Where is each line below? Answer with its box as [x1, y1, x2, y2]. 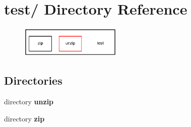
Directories [4, 73, 62, 88]
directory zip [4, 113, 45, 123]
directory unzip [4, 96, 54, 107]
